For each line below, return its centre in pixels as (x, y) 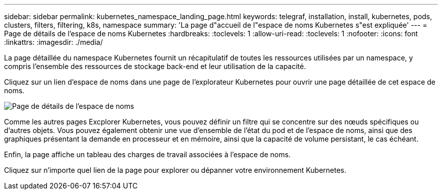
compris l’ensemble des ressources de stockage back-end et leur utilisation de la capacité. (155, 66)
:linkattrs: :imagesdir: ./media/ (53, 42)
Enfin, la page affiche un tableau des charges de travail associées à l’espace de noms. (147, 154)
